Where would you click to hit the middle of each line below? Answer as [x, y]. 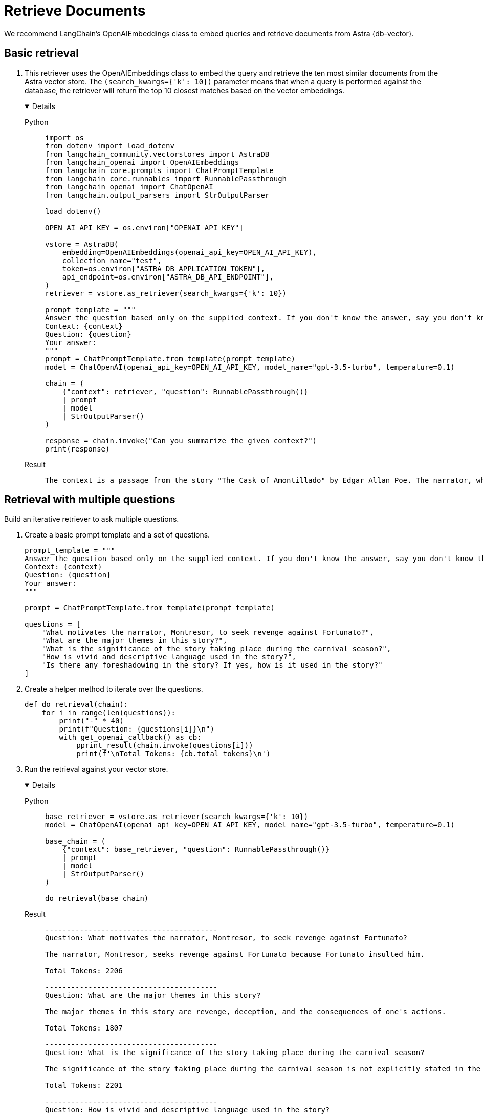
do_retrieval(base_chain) [97, 899]
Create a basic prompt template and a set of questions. [117, 535]
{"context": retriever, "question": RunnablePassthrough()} [185, 391]
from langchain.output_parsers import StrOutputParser [157, 195]
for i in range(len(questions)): [109, 713]
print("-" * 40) [91, 721]
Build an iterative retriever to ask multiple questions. [92, 519]
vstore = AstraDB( [82, 244]
